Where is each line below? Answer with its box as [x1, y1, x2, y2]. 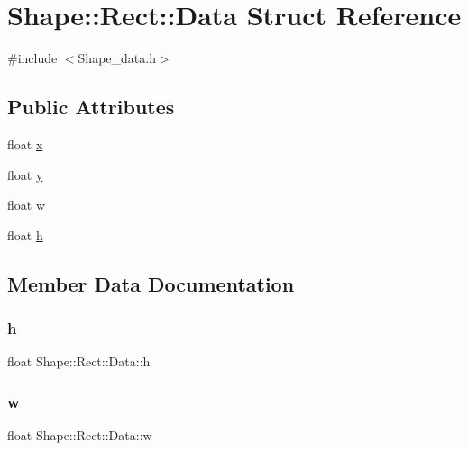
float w [7, 195, 46, 214]
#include [7, 49, 58, 67]
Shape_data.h [78, 49, 156, 67]
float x [7, 134, 43, 153]
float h [7, 225, 43, 244]
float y [7, 165, 43, 184]
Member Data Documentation [7, 269, 295, 297]
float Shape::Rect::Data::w [7, 426, 152, 445]
